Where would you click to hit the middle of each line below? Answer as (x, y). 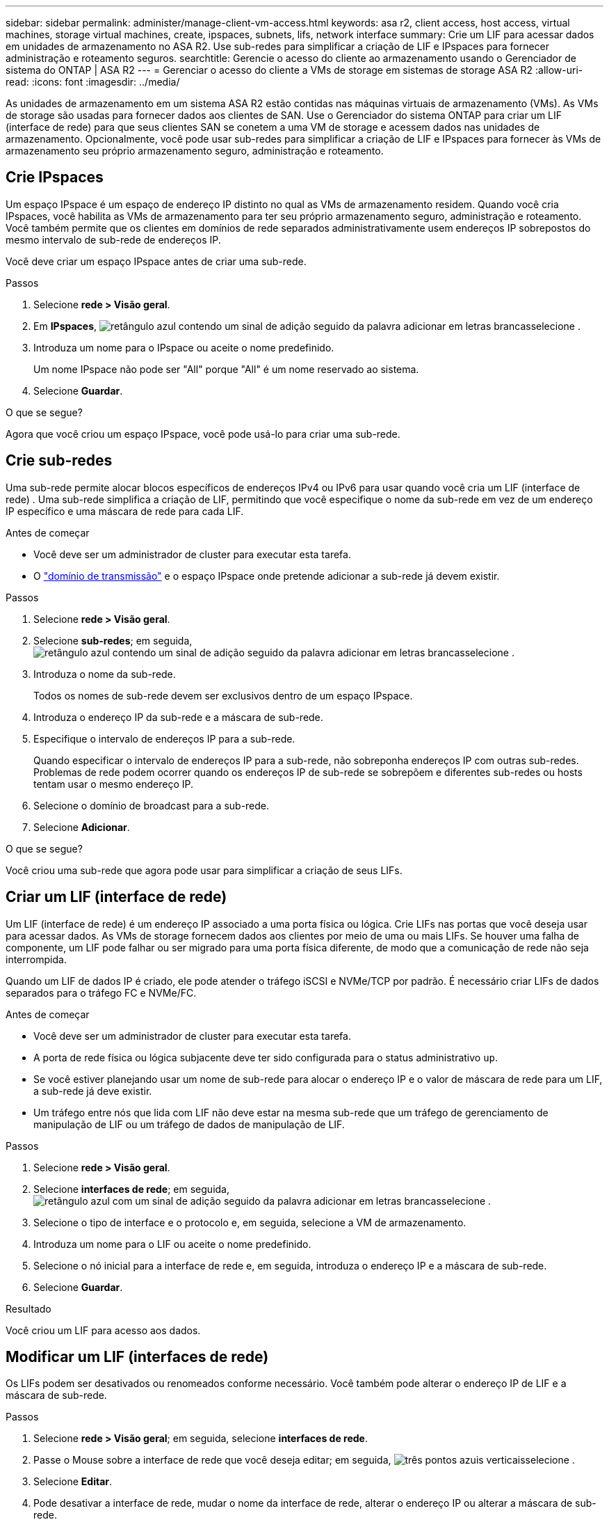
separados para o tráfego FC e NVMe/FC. (101, 992)
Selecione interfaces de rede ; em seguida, (131, 1189)
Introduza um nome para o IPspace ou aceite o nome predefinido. (184, 347)
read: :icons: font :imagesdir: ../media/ (93, 82)
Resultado (29, 1308)
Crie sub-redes (59, 461)
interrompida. (36, 959)
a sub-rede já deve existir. (93, 1091)
